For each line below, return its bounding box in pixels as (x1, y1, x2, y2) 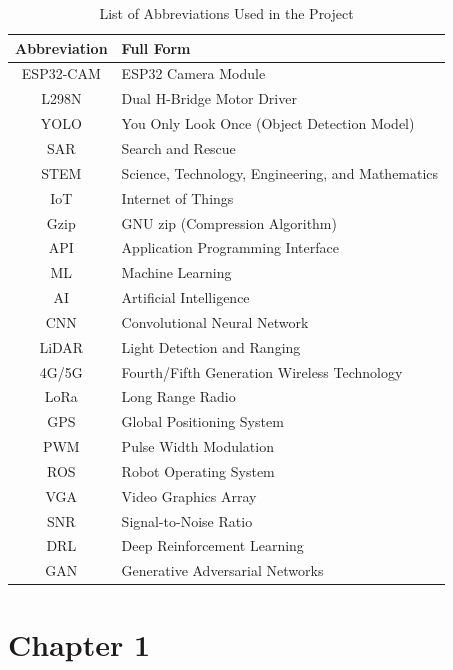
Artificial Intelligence (121, 287, 250, 308)
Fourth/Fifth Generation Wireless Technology (121, 361, 403, 382)
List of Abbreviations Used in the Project (99, 3, 354, 23)
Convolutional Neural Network (121, 311, 309, 332)
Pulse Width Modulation (121, 436, 274, 457)
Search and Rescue (121, 137, 236, 158)
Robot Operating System (121, 460, 275, 481)
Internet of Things (121, 187, 234, 208)
